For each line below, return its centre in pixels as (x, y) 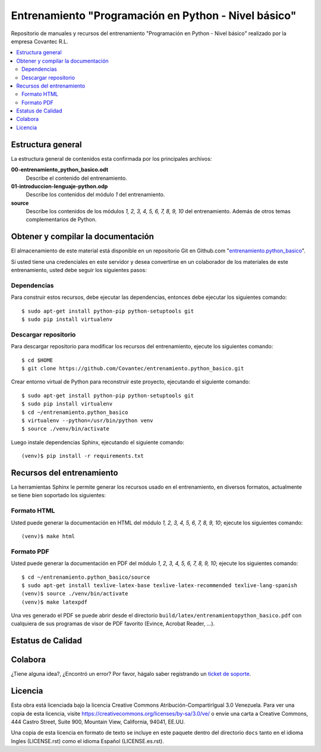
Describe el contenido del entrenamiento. (76, 178)
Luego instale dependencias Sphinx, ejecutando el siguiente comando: (97, 442)
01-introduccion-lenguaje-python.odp (59, 186)
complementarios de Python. (61, 220)
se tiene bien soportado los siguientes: (59, 495)
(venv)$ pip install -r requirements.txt (83, 456)
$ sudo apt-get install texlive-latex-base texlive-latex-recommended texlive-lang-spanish (159, 585)
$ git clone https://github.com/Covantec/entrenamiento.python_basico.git (133, 369)
